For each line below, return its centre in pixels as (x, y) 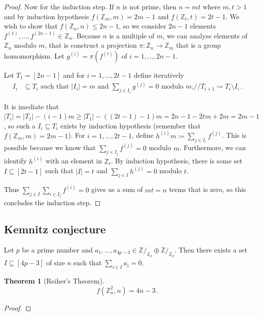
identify (15, 161)
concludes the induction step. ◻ (52, 203)
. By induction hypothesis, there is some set (177, 161)
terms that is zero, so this (208, 189)
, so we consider (143, 26)
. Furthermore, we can (212, 147)
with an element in (74, 161)
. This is (234, 135)
